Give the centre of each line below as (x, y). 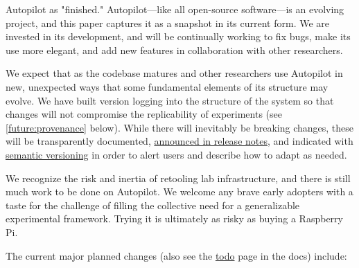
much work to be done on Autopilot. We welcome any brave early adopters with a (179, 191)
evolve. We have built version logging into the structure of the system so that (170, 100)
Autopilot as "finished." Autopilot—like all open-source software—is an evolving (175, 9)
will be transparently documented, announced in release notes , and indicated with (179, 141)
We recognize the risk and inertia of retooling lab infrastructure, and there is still (178, 178)
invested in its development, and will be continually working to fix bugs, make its (178, 36)
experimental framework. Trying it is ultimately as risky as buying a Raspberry (174, 218)
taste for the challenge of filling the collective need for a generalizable (153, 205)
